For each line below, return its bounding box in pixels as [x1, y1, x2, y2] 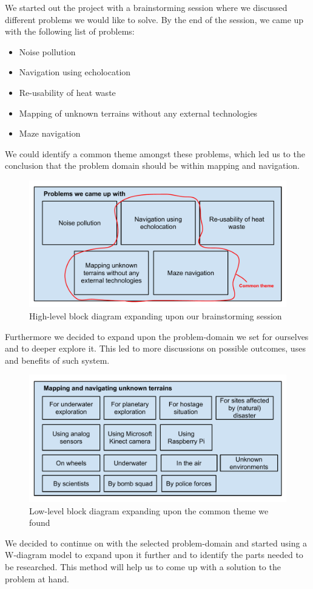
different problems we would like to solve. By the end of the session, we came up [5, 13, 304, 26]
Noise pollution [19, 45, 76, 58]
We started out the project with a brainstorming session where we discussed [5, 1, 288, 13]
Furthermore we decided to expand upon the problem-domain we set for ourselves [5, 330, 309, 342]
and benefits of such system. [5, 353, 110, 366]
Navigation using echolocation [19, 66, 131, 78]
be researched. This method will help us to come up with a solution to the [5, 560, 281, 573]
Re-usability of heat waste [19, 86, 116, 98]
